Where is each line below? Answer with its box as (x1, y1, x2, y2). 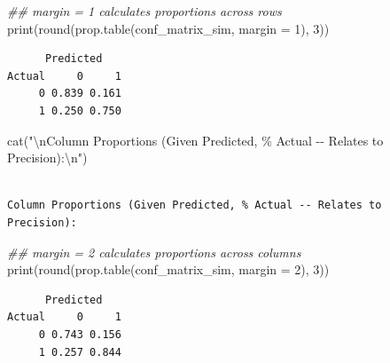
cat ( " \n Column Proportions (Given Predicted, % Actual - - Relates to (7, 130, 384, 149)
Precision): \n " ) (7, 148, 88, 167)
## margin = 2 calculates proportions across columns (7, 242, 301, 261)
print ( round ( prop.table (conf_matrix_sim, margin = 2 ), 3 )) (7, 260, 330, 279)
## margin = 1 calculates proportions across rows (7, 2, 282, 20)
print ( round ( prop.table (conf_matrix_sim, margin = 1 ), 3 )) (7, 19, 330, 37)
